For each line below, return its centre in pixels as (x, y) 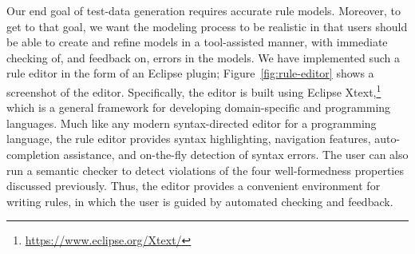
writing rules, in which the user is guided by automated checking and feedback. (200, 201)
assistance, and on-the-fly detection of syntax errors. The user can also (236, 154)
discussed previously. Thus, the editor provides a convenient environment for (194, 186)
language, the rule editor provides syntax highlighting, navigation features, (189, 139)
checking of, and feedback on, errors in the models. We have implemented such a (204, 57)
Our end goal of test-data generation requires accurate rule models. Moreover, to (204, 10)
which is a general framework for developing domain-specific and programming (199, 107)
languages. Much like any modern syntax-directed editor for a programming (192, 123)
